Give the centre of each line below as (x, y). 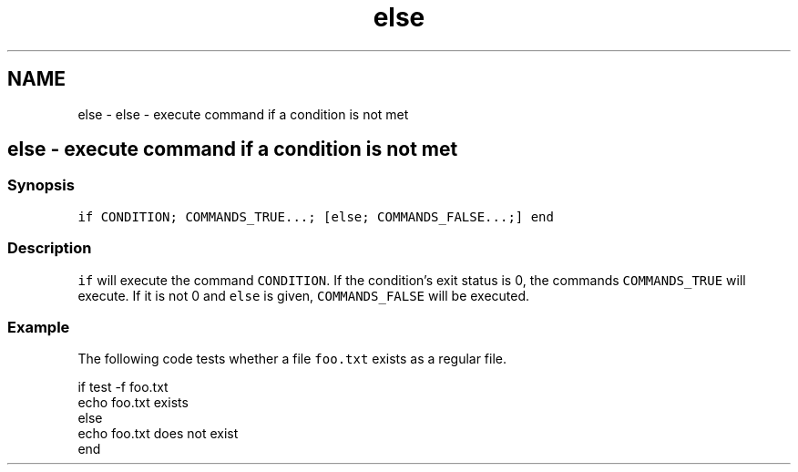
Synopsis (41, 185)
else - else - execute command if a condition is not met (243, 114)
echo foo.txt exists (133, 403)
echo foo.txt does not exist (158, 434)
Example (39, 327)
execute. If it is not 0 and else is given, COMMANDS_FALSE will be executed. (304, 295)
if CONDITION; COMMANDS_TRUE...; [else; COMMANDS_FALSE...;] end (316, 216)
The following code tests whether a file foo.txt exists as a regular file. (292, 359)
